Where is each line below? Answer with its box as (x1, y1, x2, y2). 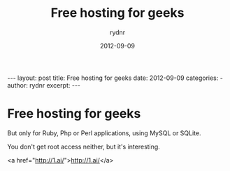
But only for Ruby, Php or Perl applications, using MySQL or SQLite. (7, 128, 201, 137)
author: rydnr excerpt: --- (7, 81, 81, 89)
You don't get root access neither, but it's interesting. (7, 142, 161, 151)
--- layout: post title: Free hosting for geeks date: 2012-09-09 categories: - (7, 74, 224, 82)
